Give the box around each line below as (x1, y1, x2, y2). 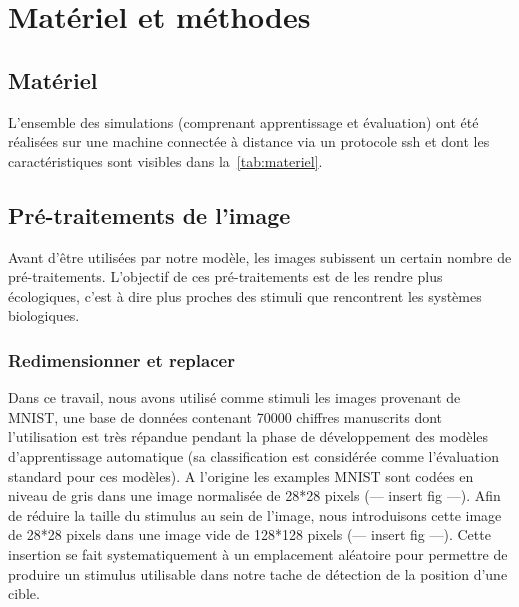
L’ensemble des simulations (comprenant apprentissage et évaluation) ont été (8, 111, 479, 132)
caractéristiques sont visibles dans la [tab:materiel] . (8, 150, 323, 171)
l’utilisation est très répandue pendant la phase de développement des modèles (8, 426, 489, 447)
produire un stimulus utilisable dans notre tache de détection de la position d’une (8, 563, 508, 584)
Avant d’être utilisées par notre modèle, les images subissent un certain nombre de (8, 246, 512, 267)
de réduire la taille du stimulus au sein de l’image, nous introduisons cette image (8, 504, 502, 525)
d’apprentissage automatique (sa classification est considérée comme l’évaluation (8, 445, 499, 466)
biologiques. (8, 305, 80, 326)
